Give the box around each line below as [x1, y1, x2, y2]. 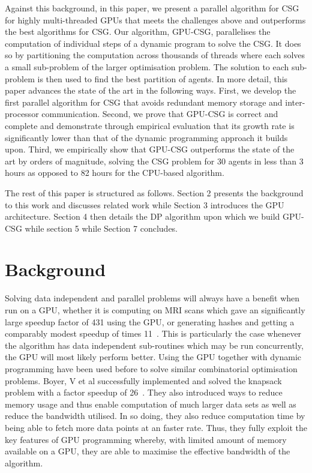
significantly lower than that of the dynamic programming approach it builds [5, 131, 288, 143]
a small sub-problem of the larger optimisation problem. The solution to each [5, 60, 289, 73]
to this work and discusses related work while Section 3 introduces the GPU [5, 198, 284, 211]
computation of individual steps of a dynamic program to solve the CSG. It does [5, 37, 301, 49]
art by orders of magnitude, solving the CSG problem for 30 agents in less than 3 [5, 154, 304, 167]
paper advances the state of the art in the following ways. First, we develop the [5, 84, 296, 97]
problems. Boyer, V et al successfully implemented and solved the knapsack [5, 374, 282, 387]
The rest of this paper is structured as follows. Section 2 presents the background [5, 186, 304, 199]
